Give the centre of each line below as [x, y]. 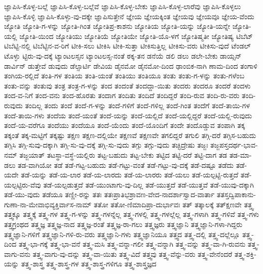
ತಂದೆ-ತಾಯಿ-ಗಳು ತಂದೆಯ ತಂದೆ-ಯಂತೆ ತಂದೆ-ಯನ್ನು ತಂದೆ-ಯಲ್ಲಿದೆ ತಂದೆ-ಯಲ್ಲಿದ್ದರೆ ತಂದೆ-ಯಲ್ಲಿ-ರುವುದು [128, 115]
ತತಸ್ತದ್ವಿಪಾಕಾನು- [236, 194]
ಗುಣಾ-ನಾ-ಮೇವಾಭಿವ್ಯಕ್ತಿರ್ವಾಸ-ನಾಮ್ [48, 204]
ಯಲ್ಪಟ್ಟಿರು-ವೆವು [23, 184]
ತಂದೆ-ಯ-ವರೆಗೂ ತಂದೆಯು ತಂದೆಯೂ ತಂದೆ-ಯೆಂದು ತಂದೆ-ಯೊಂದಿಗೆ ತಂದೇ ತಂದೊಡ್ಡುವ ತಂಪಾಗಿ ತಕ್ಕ [125, 125]
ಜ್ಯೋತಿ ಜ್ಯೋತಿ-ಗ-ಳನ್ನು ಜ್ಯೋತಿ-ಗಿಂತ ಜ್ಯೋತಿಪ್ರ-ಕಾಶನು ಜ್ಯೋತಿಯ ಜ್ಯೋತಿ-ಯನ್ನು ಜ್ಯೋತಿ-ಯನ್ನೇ [117, 26]
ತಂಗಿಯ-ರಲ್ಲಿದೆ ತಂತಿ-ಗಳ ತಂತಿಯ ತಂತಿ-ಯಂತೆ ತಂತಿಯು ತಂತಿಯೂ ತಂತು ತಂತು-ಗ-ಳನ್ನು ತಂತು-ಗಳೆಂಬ [124, 76]
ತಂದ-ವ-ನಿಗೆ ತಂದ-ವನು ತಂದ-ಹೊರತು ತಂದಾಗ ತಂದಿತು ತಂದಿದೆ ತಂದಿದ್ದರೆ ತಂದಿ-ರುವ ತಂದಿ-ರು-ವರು [122, 95]
